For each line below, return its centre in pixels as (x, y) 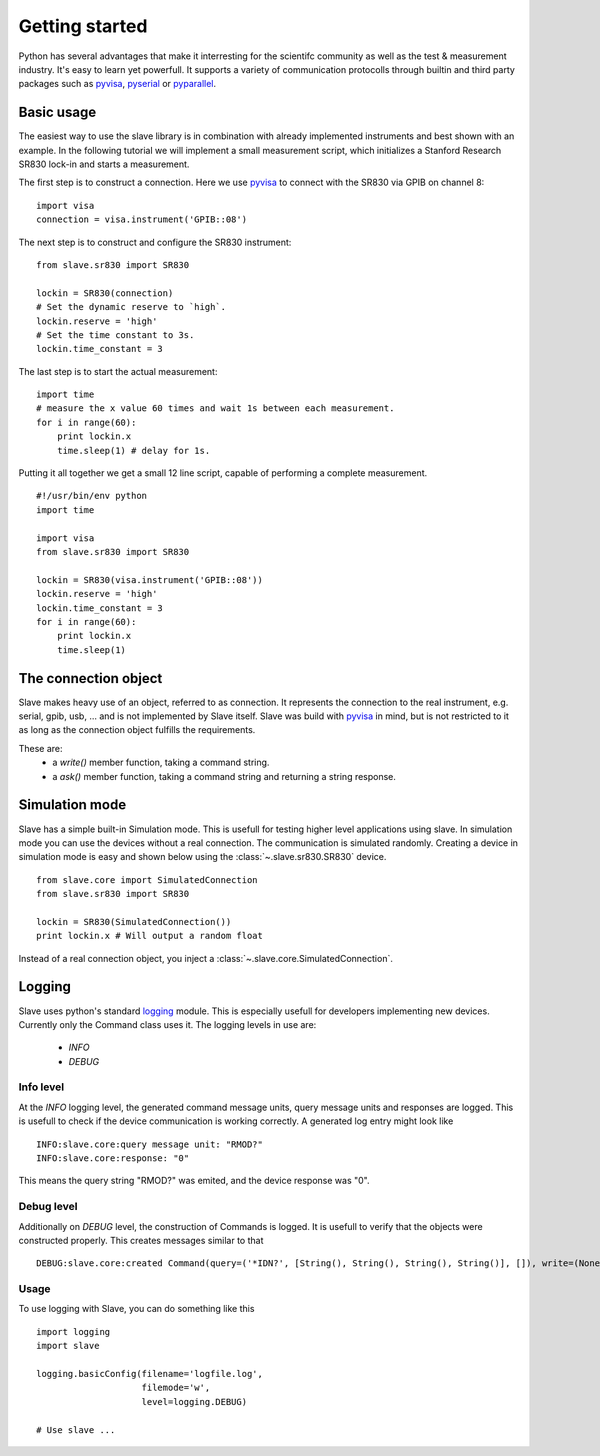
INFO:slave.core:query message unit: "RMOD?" (150, 1144)
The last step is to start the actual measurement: (118, 371)
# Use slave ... (76, 1429)
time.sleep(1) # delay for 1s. (133, 450)
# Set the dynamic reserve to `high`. (131, 307)
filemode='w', (176, 1388)
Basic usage (57, 112)
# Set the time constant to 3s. (115, 334)
